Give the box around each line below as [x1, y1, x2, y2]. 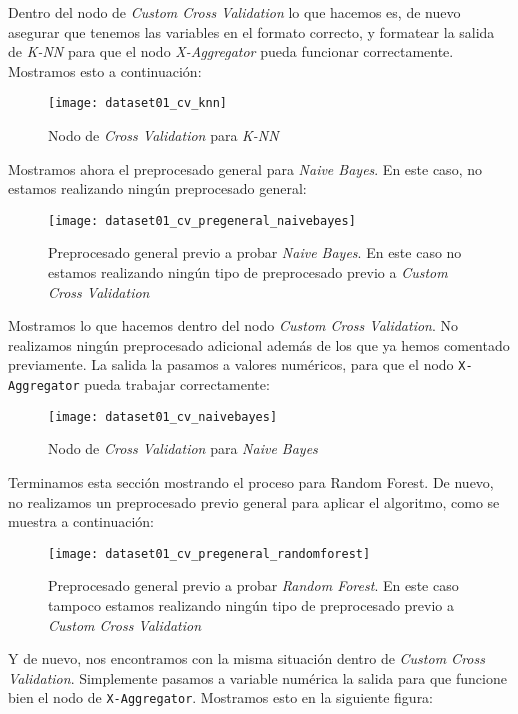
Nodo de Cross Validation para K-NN [48, 125, 279, 146]
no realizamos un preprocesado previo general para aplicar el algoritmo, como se [8, 491, 500, 512]
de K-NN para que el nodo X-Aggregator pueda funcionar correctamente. [8, 41, 454, 62]
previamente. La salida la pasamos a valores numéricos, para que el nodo [8, 354, 454, 375]
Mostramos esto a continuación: [8, 60, 202, 81]
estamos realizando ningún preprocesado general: [8, 178, 307, 199]
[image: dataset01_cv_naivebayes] [48, 409, 278, 424]
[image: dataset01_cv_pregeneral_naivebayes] [48, 213, 356, 228]
